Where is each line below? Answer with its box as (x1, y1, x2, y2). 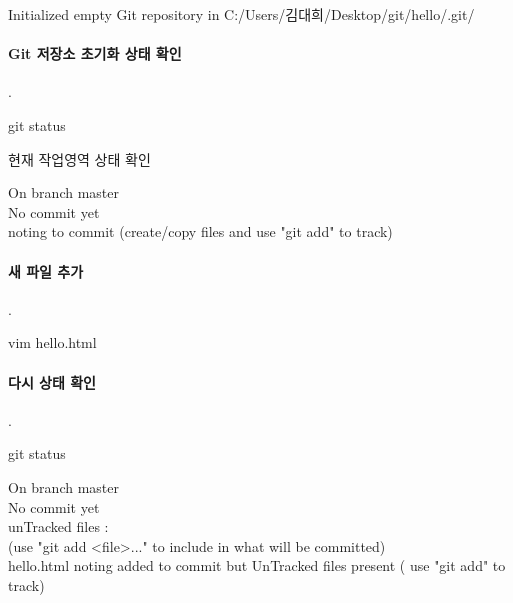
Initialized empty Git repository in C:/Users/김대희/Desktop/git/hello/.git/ (8, 4, 475, 24)
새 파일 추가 (8, 260, 84, 281)
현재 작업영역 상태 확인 (8, 148, 151, 169)
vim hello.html (8, 332, 97, 353)
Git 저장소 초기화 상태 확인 (8, 43, 182, 64)
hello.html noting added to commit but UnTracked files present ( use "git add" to (8, 555, 506, 576)
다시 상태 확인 (8, 371, 97, 392)
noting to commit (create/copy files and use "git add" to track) (8, 221, 393, 242)
